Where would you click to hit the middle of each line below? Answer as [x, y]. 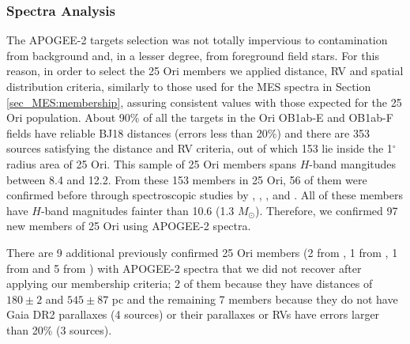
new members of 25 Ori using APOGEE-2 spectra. [129, 226]
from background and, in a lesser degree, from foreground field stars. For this [193, 55]
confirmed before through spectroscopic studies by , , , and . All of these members [205, 195]
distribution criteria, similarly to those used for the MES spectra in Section [189, 86]
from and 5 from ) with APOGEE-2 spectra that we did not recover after [184, 268]
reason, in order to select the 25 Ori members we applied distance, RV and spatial [205, 71]
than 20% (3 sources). [59, 329]
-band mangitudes [353, 163]
